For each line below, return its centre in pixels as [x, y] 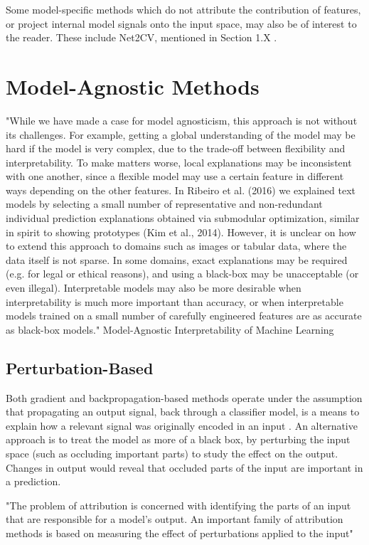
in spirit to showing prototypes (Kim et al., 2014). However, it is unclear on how [181, 232]
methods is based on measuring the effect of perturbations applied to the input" [180, 533]
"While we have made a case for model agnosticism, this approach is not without [182, 120]
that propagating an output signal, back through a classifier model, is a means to [183, 412]
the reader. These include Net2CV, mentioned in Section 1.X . [141, 37]
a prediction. [33, 481]
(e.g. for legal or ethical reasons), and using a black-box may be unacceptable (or [182, 274]
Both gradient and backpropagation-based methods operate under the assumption [184, 397]
